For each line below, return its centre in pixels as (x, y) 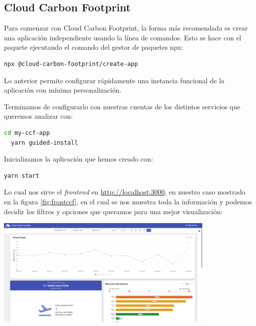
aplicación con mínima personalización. (63, 90)
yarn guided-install (45, 143)
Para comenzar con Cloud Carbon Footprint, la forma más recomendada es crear (126, 28)
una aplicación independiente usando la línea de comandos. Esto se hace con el (123, 37)
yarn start (22, 176)
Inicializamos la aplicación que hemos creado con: (79, 159)
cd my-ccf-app (27, 133)
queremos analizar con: (38, 116)
